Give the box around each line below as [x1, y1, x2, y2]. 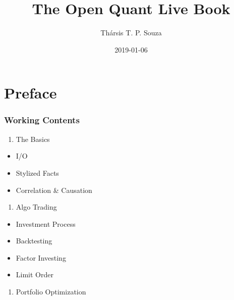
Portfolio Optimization [16, 286, 86, 297]
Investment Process [16, 218, 76, 229]
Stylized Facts [16, 167, 59, 178]
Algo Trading [16, 202, 57, 212]
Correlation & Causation [16, 184, 92, 195]
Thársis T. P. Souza [100, 27, 162, 38]
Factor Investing [16, 252, 66, 263]
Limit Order [16, 269, 53, 280]
